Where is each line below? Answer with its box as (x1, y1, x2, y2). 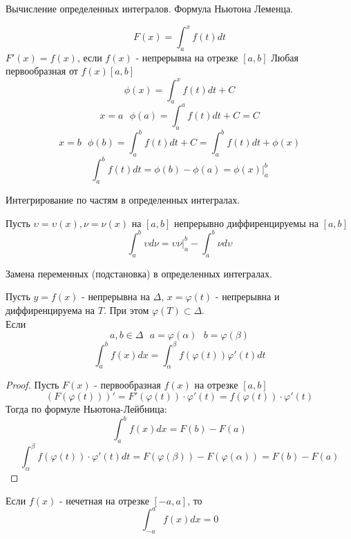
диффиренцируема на (6, 302, 95, 317)
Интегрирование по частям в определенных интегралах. (6, 193, 240, 207)
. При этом (103, 302, 149, 317)
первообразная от (6, 63, 78, 78)
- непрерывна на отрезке (135, 50, 238, 64)
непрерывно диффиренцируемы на (173, 215, 319, 230)
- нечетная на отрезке (59, 493, 149, 507)
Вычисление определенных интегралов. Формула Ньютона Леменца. (6, 1, 294, 15)
